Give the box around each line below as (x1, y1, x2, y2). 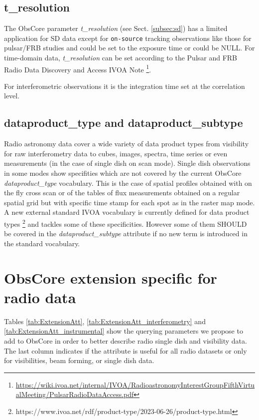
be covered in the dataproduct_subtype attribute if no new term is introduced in (4, 228, 248, 239)
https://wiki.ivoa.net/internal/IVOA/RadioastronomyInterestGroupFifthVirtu (15, 379, 255, 390)
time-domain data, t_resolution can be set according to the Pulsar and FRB (4, 52, 238, 63)
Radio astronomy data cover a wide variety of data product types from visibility (4, 138, 249, 149)
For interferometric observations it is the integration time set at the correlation (4, 80, 245, 91)
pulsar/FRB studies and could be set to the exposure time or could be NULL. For (4, 42, 255, 53)
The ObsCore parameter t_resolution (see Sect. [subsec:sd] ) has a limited (4, 23, 228, 33)
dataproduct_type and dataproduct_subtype (4, 115, 243, 130)
